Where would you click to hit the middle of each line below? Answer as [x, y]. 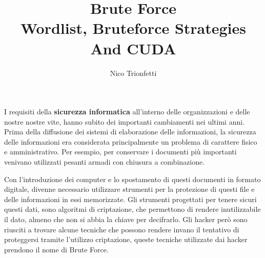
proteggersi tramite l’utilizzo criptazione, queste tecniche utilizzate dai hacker [126, 239]
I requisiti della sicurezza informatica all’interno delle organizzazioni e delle [127, 112]
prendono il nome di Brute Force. [56, 249]
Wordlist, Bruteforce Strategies [133, 28]
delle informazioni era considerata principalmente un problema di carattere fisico [131, 141]
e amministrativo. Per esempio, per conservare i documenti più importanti [120, 152]
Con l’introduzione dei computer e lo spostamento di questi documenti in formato [132, 179]
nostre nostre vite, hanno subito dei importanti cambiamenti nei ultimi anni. [124, 121]
